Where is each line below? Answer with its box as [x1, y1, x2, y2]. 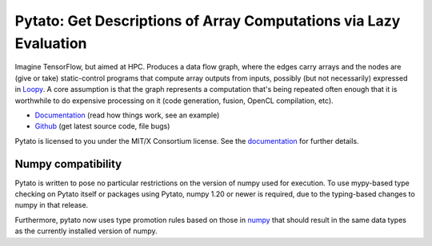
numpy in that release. [14, 200, 89, 210]
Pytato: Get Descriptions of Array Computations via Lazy [14, 12, 401, 30]
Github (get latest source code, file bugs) [34, 121, 170, 131]
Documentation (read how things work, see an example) [34, 110, 220, 120]
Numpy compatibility [14, 157, 122, 171]
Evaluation [14, 34, 87, 52]
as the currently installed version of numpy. [14, 226, 158, 236]
